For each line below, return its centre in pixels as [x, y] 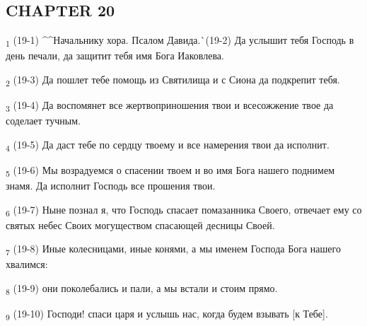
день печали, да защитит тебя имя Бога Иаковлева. [115, 56]
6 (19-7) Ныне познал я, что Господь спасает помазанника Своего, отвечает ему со [184, 210]
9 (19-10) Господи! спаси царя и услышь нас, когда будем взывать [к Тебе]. [167, 314]
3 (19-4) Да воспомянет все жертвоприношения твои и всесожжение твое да [170, 106]
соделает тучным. [43, 121]
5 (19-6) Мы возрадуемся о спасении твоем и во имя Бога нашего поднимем [170, 170]
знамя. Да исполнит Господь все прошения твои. [111, 186]
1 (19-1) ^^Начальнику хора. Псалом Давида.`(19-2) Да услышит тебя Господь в [180, 41]
